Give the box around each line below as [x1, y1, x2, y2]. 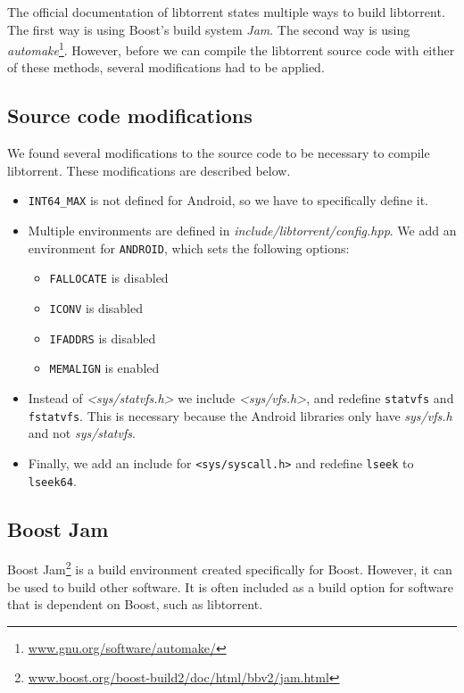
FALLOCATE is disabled [49, 268, 169, 287]
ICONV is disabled [49, 298, 143, 317]
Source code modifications [7, 102, 253, 129]
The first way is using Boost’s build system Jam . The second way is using [7, 20, 410, 38]
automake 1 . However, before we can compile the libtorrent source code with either [7, 38, 455, 59]
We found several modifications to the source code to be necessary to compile [7, 144, 430, 162]
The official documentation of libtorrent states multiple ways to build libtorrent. [7, 3, 445, 21]
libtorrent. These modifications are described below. [7, 161, 291, 179]
